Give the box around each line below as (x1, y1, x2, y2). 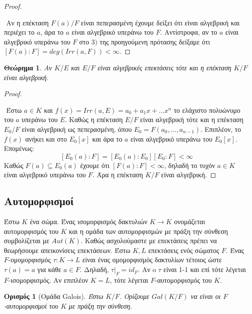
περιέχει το (4, 27, 35, 37)
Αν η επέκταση (6, 17, 49, 27)
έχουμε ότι (80, 160, 110, 170)
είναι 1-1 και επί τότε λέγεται (163, 264, 246, 274)
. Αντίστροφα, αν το (160, 27, 217, 37)
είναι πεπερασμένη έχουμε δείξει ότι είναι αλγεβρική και (81, 17, 240, 27)
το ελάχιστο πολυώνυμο (174, 105, 241, 115)
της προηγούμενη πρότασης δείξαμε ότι (99, 36, 210, 46)
